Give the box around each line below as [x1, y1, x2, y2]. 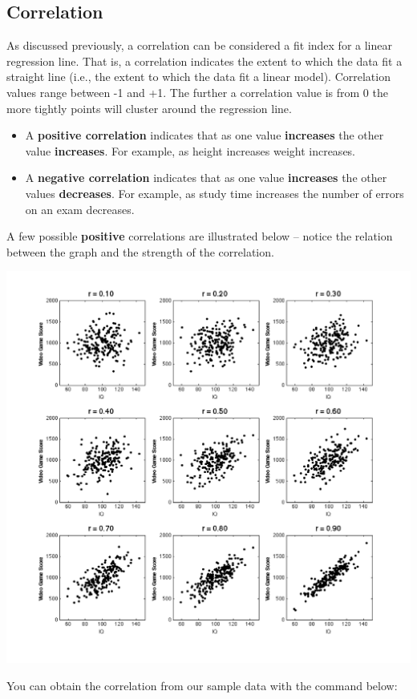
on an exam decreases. [25, 200, 135, 217]
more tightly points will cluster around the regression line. [6, 99, 292, 116]
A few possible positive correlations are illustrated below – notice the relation [6, 228, 393, 244]
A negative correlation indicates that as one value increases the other [25, 169, 387, 186]
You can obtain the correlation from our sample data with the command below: [6, 677, 398, 693]
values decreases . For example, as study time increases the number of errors [25, 184, 404, 201]
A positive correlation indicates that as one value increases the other [25, 127, 384, 143]
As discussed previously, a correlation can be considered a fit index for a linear [6, 37, 392, 54]
